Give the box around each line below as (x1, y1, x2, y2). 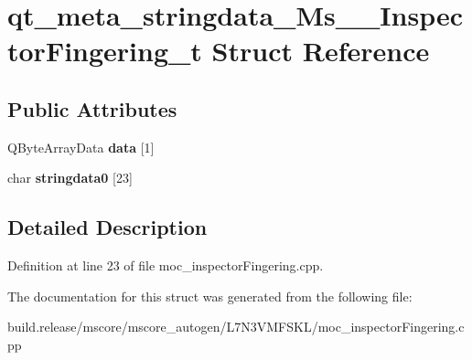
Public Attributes (7, 94, 177, 122)
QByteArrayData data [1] (7, 137, 155, 156)
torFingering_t (7, 32, 202, 69)
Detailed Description (7, 213, 208, 241)
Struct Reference (211, 32, 430, 69)
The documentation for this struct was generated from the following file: (7, 286, 413, 305)
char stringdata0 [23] (7, 168, 133, 187)
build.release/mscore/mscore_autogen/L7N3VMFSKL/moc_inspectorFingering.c (7, 317, 465, 336)
